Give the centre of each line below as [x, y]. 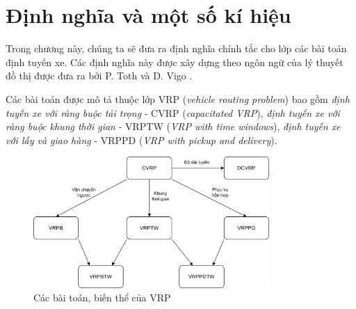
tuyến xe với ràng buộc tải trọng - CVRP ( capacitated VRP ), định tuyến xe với [173, 112]
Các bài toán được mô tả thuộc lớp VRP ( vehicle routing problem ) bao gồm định [178, 98]
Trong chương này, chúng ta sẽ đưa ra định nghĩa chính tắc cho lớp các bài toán [176, 48]
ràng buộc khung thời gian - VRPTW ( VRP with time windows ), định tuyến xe [173, 126]
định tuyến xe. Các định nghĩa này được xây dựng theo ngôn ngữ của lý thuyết [175, 62]
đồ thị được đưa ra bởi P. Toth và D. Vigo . [99, 76]
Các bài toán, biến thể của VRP [102, 298]
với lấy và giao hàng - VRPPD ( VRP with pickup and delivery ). [141, 140]
